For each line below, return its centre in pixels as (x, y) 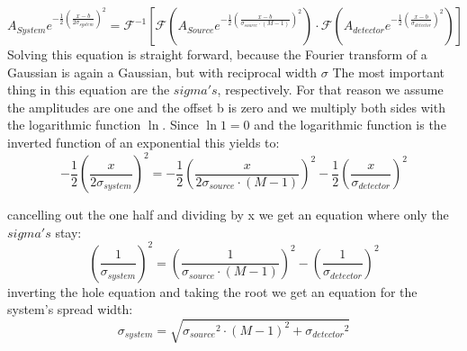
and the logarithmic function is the (350, 125)
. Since (180, 125)
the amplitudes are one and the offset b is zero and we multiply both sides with (226, 107)
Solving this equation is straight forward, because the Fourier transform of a (217, 54)
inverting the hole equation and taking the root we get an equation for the (212, 291)
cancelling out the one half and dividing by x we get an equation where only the (228, 215)
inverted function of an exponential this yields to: (144, 143)
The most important (388, 72)
